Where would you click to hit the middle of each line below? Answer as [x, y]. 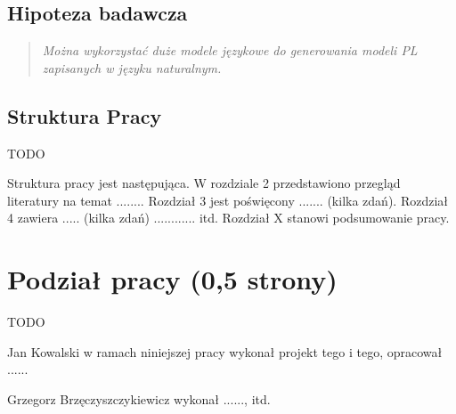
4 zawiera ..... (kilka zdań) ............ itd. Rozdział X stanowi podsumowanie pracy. [228, 218]
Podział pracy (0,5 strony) [172, 279]
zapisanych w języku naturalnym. [132, 67]
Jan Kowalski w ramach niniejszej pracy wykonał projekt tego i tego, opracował [225, 351]
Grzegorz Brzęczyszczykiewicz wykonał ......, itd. [139, 398]
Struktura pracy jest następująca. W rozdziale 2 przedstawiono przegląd [204, 183]
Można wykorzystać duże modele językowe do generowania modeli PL [230, 50]
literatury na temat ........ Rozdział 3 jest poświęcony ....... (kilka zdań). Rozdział [228, 200]
